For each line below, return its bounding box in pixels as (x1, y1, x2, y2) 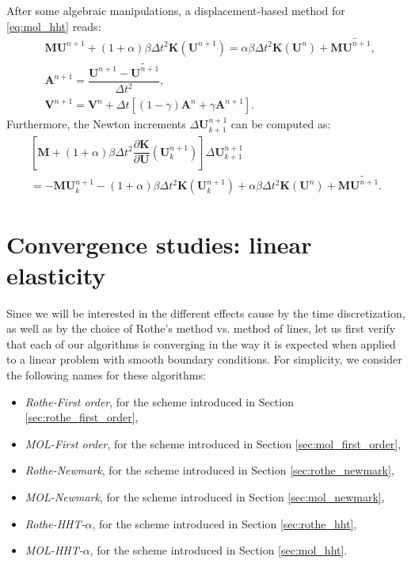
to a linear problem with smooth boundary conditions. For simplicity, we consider (6, 351, 402, 368)
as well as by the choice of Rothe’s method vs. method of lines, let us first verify (6, 320, 396, 337)
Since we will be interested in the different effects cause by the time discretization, (6, 304, 405, 321)
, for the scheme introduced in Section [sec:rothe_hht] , (92, 515, 357, 532)
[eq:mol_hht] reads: (6, 17, 101, 34)
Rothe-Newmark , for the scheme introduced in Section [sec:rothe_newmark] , (25, 462, 394, 478)
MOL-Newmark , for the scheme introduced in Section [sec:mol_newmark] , (25, 488, 385, 505)
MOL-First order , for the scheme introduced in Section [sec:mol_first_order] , (25, 435, 401, 452)
